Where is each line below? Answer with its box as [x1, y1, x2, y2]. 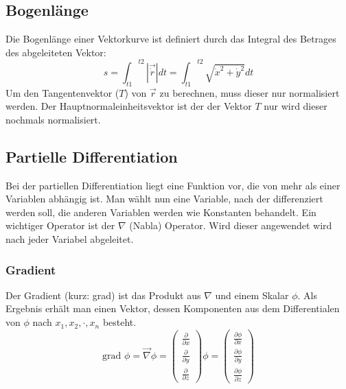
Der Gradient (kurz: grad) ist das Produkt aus [5, 287, 201, 302]
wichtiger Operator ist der [5, 218, 115, 233]
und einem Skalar [215, 287, 289, 302]
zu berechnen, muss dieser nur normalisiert [159, 85, 340, 99]
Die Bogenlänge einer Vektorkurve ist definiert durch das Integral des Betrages [5, 32, 336, 46]
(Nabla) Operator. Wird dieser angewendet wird [129, 218, 332, 233]
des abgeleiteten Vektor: [5, 45, 106, 59]
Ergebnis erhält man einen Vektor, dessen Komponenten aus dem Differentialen [5, 301, 340, 316]
